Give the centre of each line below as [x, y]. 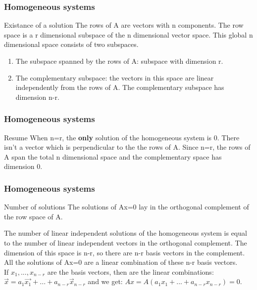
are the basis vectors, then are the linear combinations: [130, 271]
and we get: [105, 281]
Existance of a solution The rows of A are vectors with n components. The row [124, 25]
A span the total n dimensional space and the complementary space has [113, 156]
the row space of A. [33, 216]
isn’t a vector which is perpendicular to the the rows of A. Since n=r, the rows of [127, 147]
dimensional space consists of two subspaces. [71, 44]
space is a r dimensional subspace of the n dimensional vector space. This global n [128, 34]
